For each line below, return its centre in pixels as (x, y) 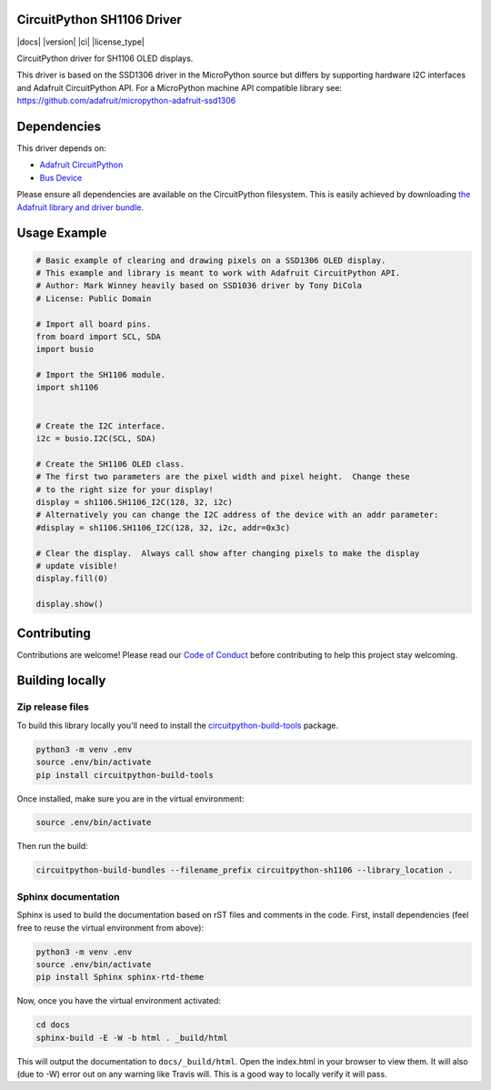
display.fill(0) (72, 579)
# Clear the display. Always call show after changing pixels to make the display (228, 553)
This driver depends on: (61, 148)
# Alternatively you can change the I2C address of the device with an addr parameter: (237, 515)
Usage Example (62, 233)
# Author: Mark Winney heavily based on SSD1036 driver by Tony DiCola (199, 286)
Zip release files (53, 707)
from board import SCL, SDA (98, 336)
